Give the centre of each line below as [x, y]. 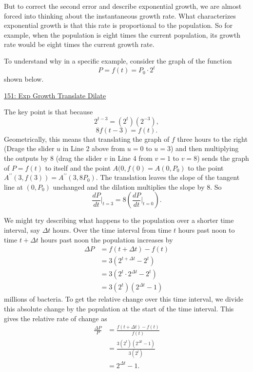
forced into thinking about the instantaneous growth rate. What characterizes [120, 15]
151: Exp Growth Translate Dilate [55, 95]
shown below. [24, 79]
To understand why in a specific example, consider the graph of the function [118, 60]
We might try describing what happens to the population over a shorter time [119, 220]
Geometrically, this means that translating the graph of [87, 139]
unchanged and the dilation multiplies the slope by [129, 186]
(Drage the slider [29, 148]
